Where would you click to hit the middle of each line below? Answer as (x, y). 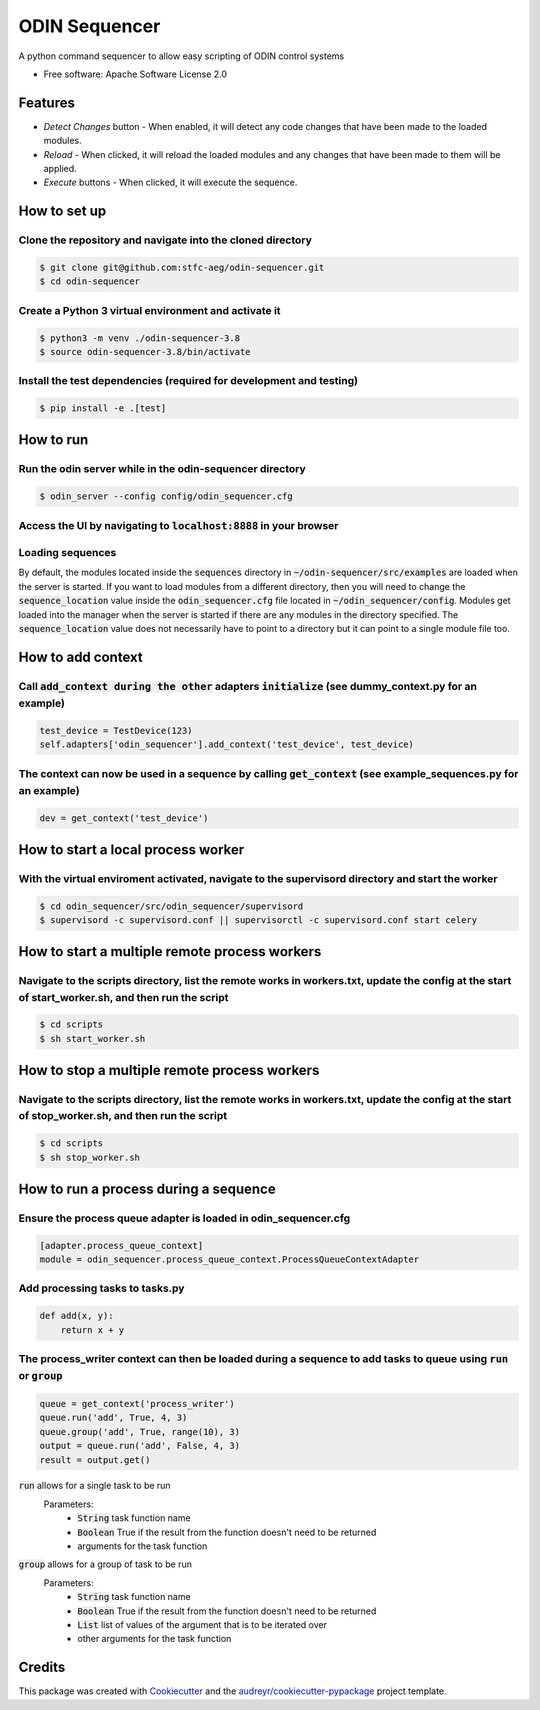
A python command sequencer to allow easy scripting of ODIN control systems (181, 56)
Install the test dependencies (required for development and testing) (188, 381)
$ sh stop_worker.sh (89, 1157)
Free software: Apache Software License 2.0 (135, 74)
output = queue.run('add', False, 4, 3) (139, 1446)
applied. (60, 169)
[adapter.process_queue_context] (121, 1245)
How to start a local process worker (131, 849)
